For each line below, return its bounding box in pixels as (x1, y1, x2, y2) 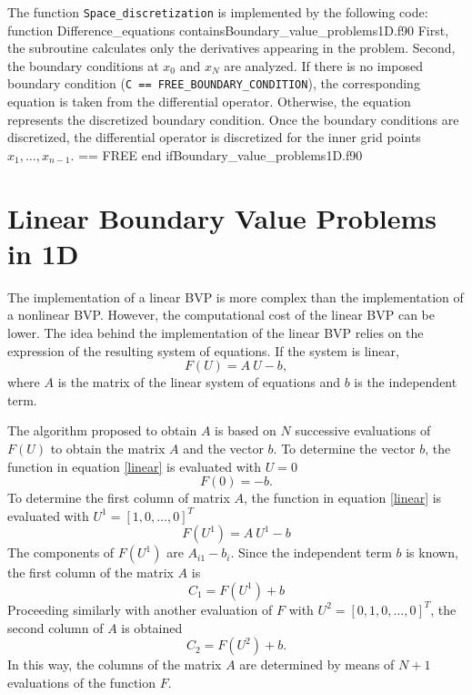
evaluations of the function (7, 672, 156, 691)
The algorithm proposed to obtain (7, 421, 197, 440)
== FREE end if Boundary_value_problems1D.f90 (78, 145, 363, 164)
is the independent (354, 373, 457, 392)
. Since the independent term (230, 543, 392, 562)
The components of (7, 543, 115, 562)
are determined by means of (239, 655, 395, 674)
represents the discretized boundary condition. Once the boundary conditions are (7, 109, 459, 128)
